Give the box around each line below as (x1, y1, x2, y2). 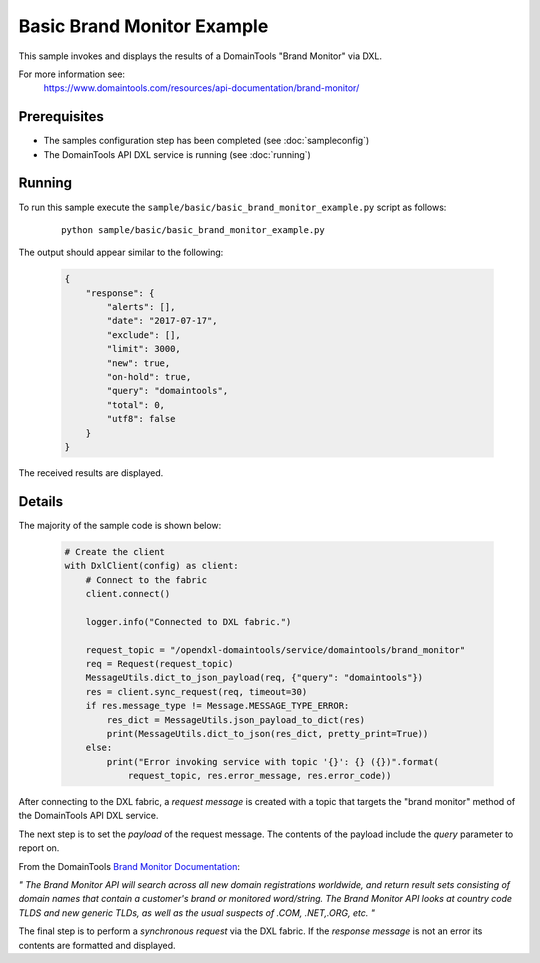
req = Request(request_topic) (85, 658, 234, 669)
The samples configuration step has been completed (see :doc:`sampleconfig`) (43, 135, 370, 147)
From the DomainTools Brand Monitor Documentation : (18, 860, 240, 872)
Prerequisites (18, 108, 104, 125)
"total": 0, (106, 399, 165, 410)
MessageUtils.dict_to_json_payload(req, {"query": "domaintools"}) (85, 672, 424, 684)
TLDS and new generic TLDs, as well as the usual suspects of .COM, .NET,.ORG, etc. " (18, 906, 375, 919)
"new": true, (106, 357, 171, 369)
